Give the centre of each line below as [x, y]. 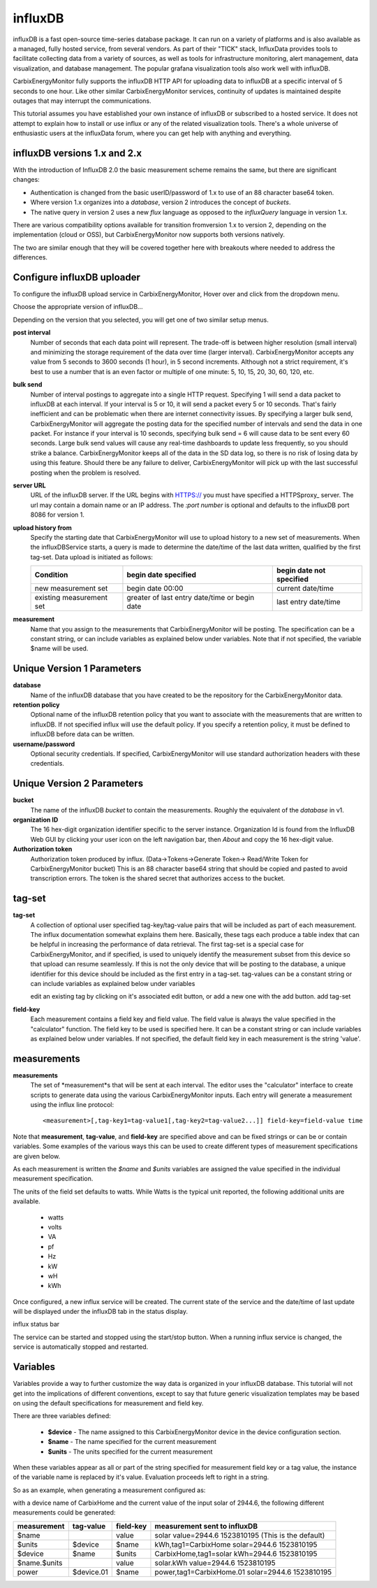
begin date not [301, 571]
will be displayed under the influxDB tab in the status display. [101, 1312]
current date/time [305, 589]
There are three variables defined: [62, 1416]
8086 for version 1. [58, 515]
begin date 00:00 [155, 589]
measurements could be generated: [64, 1512]
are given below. [37, 1156]
